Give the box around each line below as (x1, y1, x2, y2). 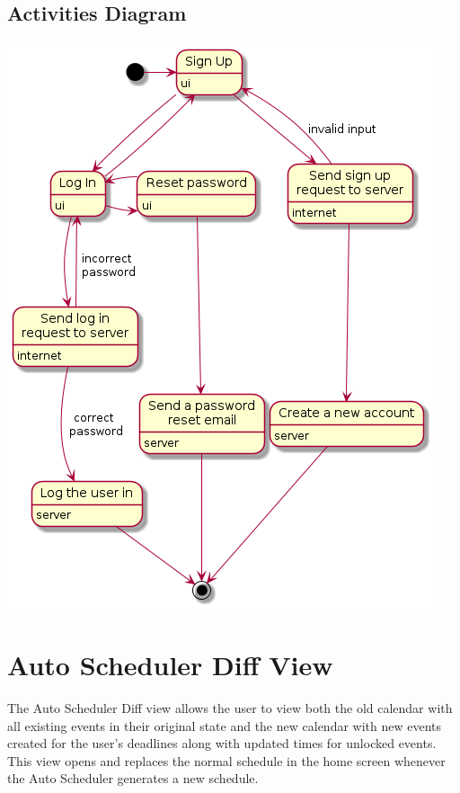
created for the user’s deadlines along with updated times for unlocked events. (7, 734, 437, 753)
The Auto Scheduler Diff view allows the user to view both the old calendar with (7, 698, 453, 717)
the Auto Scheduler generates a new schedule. (7, 769, 259, 788)
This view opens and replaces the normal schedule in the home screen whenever (7, 751, 446, 770)
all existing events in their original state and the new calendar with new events (7, 716, 442, 735)
